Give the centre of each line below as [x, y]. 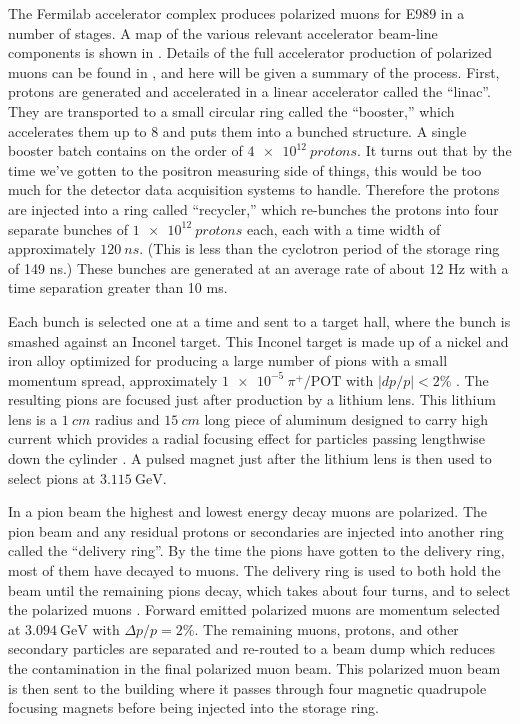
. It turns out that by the [434, 150]
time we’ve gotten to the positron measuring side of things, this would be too [245, 169]
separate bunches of [68, 228]
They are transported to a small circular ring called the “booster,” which [231, 110]
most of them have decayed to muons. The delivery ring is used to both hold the [254, 570]
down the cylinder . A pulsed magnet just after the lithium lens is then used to [250, 458]
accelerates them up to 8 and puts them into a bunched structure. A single [237, 130]
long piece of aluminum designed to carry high [346, 418]
